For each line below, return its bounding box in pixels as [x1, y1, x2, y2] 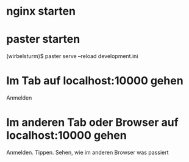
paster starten [6, 32, 80, 46]
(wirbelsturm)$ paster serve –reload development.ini [6, 53, 138, 60]
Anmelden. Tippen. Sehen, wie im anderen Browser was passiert [6, 149, 169, 156]
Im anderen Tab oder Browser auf [6, 116, 179, 130]
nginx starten [6, 4, 76, 18]
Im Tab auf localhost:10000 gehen [6, 74, 184, 88]
